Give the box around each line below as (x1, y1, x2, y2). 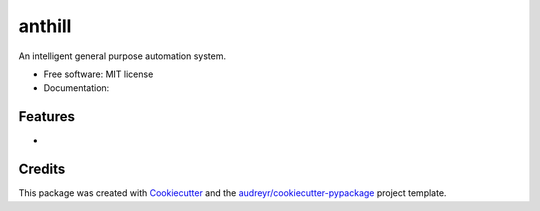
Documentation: (43, 82, 110, 94)
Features (18, 108, 75, 125)
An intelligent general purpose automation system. (18, 50, 227, 62)
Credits (18, 161, 66, 178)
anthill (18, 15, 72, 37)
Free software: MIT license (43, 68, 154, 80)
